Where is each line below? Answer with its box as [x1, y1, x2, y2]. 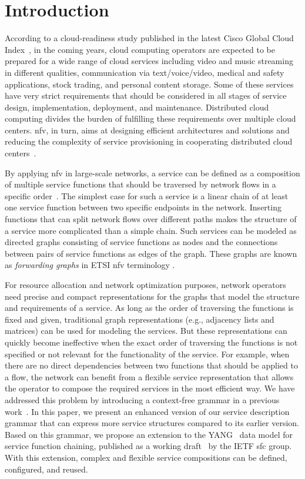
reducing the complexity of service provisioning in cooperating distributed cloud [5, 135, 293, 148]
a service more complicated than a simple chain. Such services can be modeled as [5, 224, 297, 236]
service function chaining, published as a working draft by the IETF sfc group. [5, 440, 292, 452]
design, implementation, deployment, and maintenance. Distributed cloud [5, 101, 269, 113]
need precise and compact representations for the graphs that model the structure [5, 290, 300, 302]
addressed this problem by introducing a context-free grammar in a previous [5, 393, 280, 406]
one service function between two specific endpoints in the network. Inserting [5, 201, 281, 213]
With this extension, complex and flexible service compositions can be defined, [5, 451, 287, 463]
